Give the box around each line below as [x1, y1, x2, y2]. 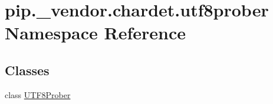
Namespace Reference [5, 21, 186, 45]
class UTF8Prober [5, 88, 71, 100]
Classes [5, 61, 50, 79]
